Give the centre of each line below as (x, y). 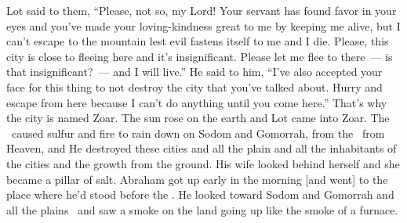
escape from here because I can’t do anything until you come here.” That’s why (197, 102)
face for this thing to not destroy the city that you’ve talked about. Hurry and (194, 86)
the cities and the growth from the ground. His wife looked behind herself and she (203, 163)
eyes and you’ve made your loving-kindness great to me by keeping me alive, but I (203, 25)
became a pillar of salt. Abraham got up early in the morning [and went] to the (197, 179)
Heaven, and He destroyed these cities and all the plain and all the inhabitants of (202, 148)
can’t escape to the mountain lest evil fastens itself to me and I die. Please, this (198, 41)
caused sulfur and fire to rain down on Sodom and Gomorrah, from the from (198, 133)
